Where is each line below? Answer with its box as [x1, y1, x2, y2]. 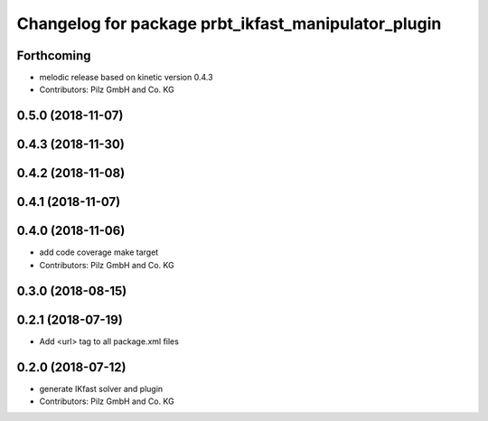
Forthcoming [16, 48, 91, 63]
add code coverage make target [39, 247, 159, 257]
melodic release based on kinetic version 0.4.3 [39, 72, 213, 83]
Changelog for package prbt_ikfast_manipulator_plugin [16, 14, 442, 33]
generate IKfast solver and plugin [39, 383, 164, 394]
